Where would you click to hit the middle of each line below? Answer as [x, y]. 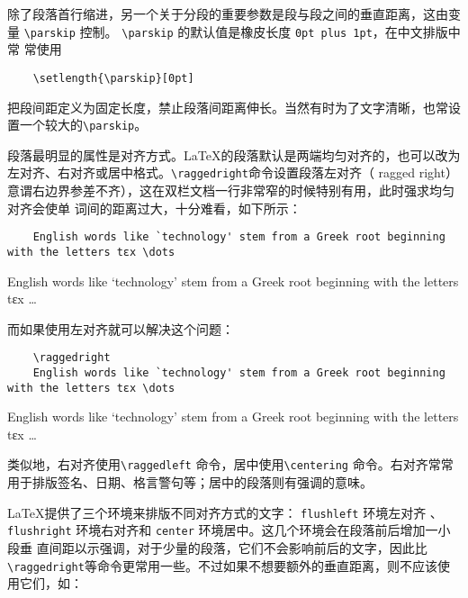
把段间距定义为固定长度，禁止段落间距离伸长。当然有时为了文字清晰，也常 [228, 107]
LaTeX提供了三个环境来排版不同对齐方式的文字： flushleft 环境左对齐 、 [225, 512]
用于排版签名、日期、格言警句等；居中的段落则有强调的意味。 [190, 482]
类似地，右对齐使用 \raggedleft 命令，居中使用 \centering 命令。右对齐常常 [230, 464]
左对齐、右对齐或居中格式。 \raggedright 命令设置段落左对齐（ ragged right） [233, 172]
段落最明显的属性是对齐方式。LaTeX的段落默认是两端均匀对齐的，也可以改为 [234, 154]
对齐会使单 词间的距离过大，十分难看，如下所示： [154, 208]
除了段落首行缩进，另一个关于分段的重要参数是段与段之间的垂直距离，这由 [228, 14]
